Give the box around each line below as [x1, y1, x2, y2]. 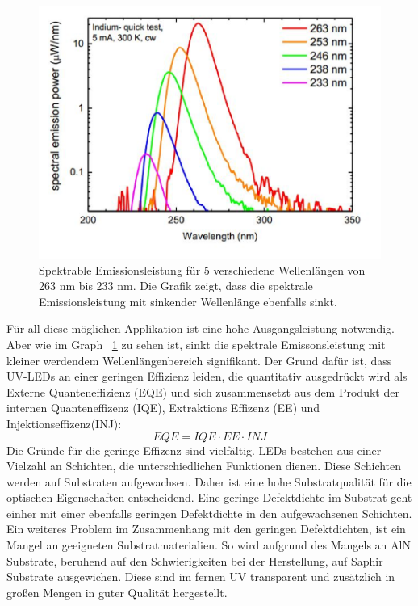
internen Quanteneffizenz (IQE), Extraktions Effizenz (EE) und [6, 399, 320, 416]
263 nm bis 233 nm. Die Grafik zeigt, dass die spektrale [39, 277, 313, 294]
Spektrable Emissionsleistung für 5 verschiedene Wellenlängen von [39, 261, 366, 278]
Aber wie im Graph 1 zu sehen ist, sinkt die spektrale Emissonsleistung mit [6, 335, 386, 352]
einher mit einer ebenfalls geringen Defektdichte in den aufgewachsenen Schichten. [6, 504, 412, 521]
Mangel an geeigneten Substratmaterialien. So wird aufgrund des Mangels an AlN [6, 537, 411, 553]
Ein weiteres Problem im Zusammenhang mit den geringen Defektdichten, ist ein [6, 520, 406, 537]
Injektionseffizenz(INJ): [6, 415, 122, 431]
